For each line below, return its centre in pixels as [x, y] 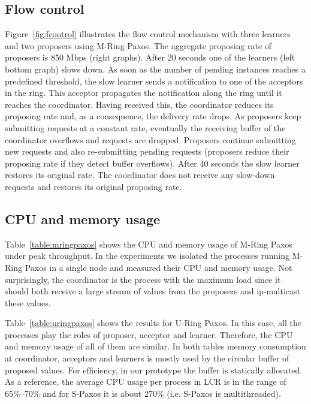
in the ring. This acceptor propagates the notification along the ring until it [144, 93]
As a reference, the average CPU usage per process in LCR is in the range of [146, 382]
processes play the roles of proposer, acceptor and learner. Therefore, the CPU [149, 334]
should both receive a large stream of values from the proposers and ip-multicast [153, 291]
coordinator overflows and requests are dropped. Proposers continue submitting [150, 139]
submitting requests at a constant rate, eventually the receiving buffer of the [145, 127]
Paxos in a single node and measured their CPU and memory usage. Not [158, 267]
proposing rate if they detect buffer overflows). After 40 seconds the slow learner [152, 163]
